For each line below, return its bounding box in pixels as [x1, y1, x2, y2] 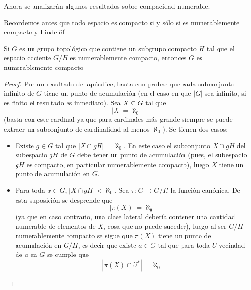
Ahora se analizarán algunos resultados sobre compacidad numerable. [4, 1, 210, 11]
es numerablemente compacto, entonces [70, 52, 187, 63]
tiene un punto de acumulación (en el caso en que [44, 88, 191, 98]
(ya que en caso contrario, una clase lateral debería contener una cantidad [15, 211, 235, 222]
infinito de [4, 88, 34, 98]
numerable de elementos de [15, 221, 96, 231]
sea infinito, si [204, 88, 246, 98]
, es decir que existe [78, 239, 136, 250]
